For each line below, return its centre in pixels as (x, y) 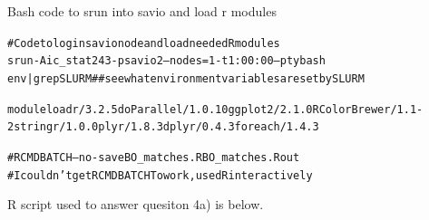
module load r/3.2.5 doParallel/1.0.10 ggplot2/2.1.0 (160, 109)
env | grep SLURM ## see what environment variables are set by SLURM (186, 78)
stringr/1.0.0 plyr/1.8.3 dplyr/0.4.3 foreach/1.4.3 (166, 127)
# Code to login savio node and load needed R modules (144, 43)
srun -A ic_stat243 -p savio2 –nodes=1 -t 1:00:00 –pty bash (166, 61)
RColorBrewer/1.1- (368, 109)
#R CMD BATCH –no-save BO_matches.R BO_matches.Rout (154, 157)
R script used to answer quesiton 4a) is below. (136, 204)
